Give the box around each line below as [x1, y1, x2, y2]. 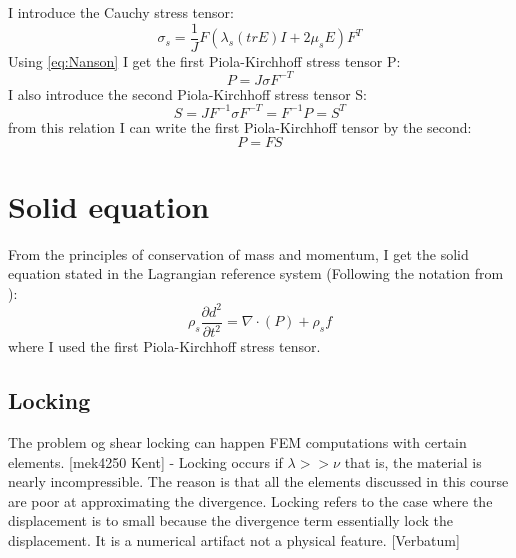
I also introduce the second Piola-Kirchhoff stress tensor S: [8, 83, 367, 104]
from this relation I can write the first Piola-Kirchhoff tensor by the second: [8, 116, 472, 137]
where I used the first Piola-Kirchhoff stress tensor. [8, 336, 321, 357]
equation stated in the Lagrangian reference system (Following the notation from [8, 263, 504, 284]
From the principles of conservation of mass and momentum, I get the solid [8, 243, 469, 264]
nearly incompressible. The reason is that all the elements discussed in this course [8, 471, 509, 492]
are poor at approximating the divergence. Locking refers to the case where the [8, 490, 493, 511]
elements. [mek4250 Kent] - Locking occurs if [8, 451, 283, 472]
